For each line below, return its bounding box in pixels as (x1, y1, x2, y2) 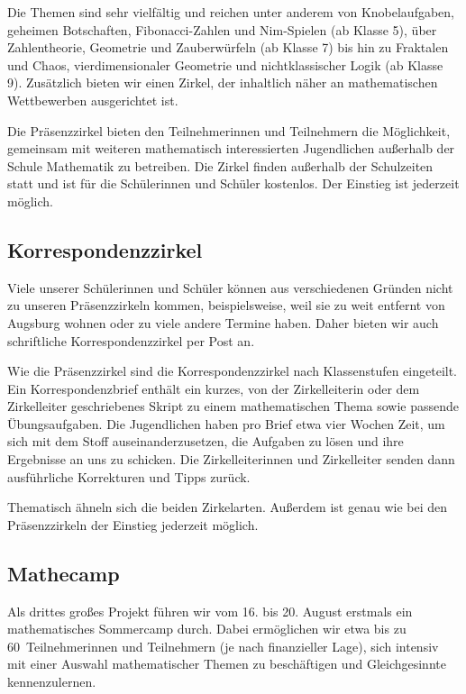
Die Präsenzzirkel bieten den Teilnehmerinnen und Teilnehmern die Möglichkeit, (7, 121, 451, 140)
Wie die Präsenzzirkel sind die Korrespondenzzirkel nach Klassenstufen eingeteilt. (7, 361, 458, 380)
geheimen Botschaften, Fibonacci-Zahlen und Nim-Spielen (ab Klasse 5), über (7, 20, 437, 39)
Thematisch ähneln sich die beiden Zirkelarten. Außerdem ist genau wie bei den (7, 498, 447, 516)
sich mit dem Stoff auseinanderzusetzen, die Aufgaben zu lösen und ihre (7, 432, 404, 451)
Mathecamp (7, 559, 120, 587)
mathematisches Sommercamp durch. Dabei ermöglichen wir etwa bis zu (7, 619, 407, 638)
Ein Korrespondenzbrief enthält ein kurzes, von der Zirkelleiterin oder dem (7, 379, 420, 397)
